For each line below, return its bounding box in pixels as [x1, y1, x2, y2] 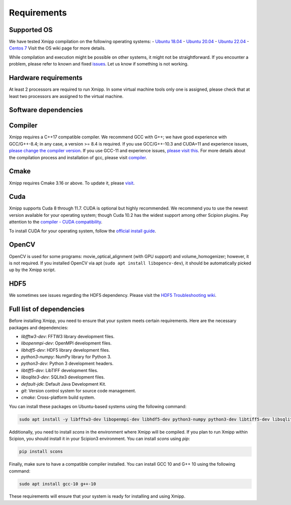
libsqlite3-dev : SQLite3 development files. [21, 374, 105, 380]
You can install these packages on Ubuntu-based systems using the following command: [9, 403, 187, 409]
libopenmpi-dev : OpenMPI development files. [21, 340, 112, 346]
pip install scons [19, 449, 63, 455]
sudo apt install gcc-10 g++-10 [19, 481, 97, 487]
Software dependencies [9, 106, 83, 114]
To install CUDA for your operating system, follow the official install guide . [9, 228, 156, 234]
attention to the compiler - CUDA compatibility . [9, 219, 103, 225]
